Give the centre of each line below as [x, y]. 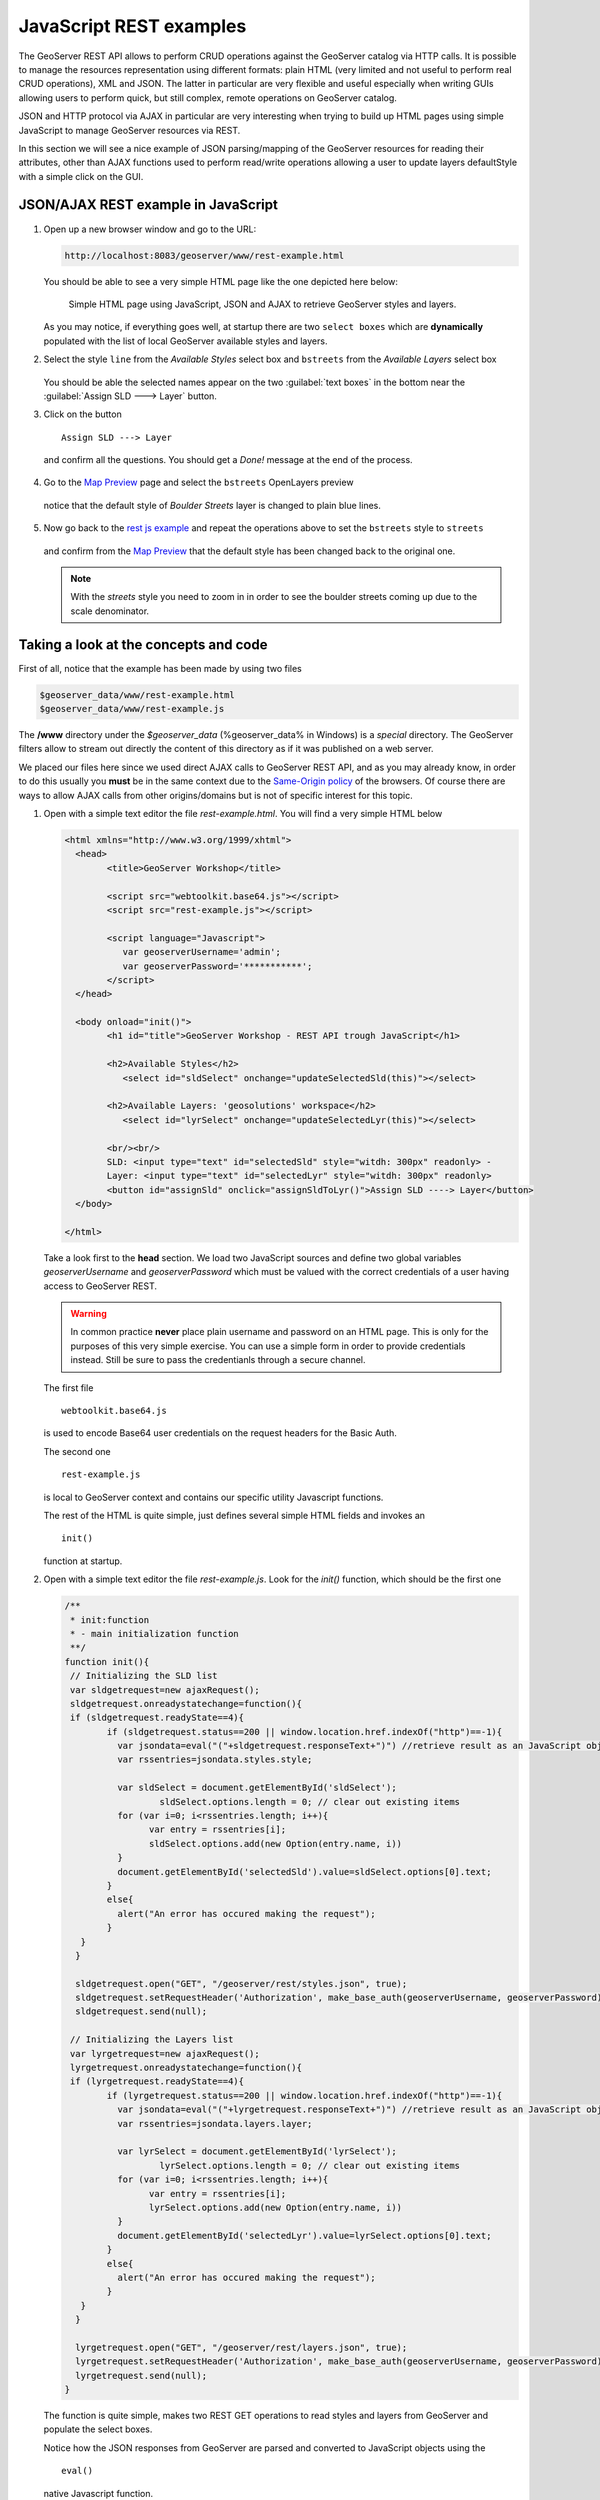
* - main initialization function [154, 1633]
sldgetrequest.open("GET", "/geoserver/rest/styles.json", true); [241, 1983]
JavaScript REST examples [132, 26]
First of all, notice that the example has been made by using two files [160, 668]
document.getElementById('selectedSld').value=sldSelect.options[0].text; [304, 1871]
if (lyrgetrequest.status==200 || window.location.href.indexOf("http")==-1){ [304, 2095]
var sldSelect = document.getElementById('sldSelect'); [256, 1788]
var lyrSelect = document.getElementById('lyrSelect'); [256, 2151]
